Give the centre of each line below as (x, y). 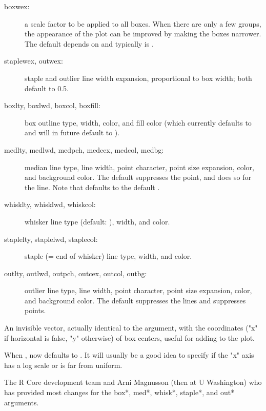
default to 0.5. (47, 88)
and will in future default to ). (72, 132)
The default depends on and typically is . (89, 43)
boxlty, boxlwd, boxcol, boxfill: (52, 105)
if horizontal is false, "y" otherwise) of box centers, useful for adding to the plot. (129, 337)
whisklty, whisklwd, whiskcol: (50, 204)
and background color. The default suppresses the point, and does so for (138, 177)
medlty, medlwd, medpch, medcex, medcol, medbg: (84, 149)
